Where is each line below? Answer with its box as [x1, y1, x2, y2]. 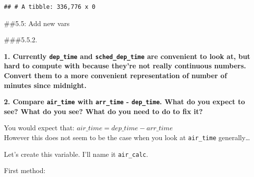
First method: [4, 165, 46, 176]
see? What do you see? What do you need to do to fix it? [4, 106, 203, 116]
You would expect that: [4, 122, 75, 133]
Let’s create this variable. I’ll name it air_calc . [4, 148, 148, 159]
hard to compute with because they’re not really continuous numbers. [4, 60, 246, 71]
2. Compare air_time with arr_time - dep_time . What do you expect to [4, 96, 245, 107]
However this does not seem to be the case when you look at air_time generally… [4, 132, 250, 143]
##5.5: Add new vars [4, 18, 70, 28]
